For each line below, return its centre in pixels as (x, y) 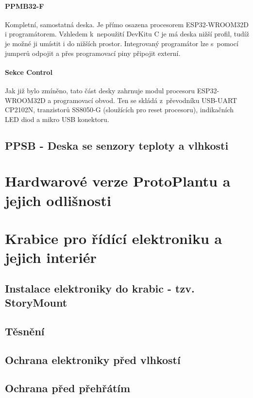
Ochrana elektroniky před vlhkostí (93, 359)
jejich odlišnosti (58, 200)
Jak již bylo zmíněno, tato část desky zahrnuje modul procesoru (100, 90)
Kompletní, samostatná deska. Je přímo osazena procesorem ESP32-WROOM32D (127, 24)
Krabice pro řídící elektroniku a (114, 238)
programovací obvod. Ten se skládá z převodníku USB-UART (145, 100)
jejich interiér (51, 257)
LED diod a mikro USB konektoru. (57, 119)
